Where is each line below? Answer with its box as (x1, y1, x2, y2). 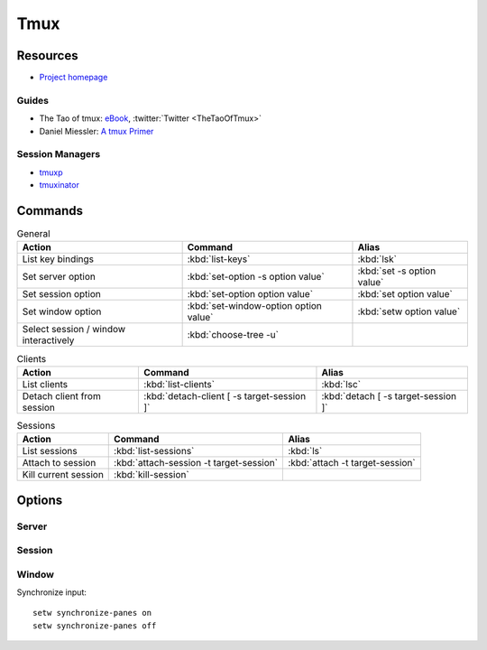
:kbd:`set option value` (357, 288, 453, 301)
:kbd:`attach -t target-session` (288, 457, 416, 469)
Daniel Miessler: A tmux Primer (39, 125, 154, 136)
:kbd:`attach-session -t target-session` (114, 457, 279, 469)
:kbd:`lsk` (357, 253, 397, 265)
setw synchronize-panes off (32, 620, 157, 631)
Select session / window (22, 323, 126, 336)
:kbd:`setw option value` (357, 305, 461, 318)
